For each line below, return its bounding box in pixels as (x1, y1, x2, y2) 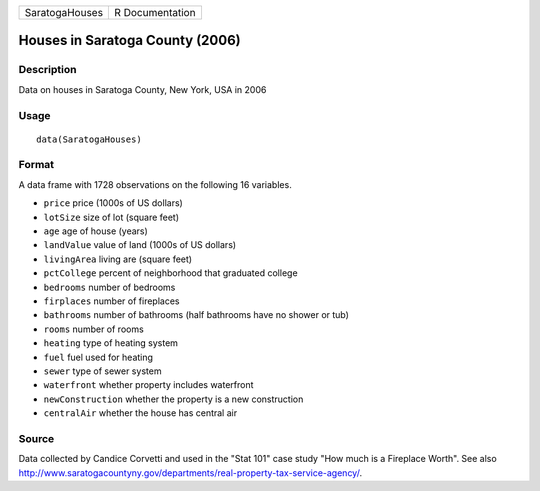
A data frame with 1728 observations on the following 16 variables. (18, 178, 292, 190)
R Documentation (114, 6, 196, 19)
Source (18, 431, 55, 445)
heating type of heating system (43, 337, 179, 349)
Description (18, 63, 77, 77)
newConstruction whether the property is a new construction (43, 393, 304, 405)
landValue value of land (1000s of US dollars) (43, 239, 237, 251)
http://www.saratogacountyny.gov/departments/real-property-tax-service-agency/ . (18, 466, 363, 479)
